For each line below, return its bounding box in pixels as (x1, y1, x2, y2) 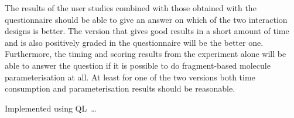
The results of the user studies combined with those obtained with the (5, 2, 257, 14)
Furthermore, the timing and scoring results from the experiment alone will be (5, 48, 286, 60)
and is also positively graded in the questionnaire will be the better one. (5, 36, 264, 48)
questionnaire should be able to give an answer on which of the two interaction (5, 13, 288, 25)
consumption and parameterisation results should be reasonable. (5, 82, 235, 95)
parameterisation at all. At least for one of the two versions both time (5, 70, 255, 83)
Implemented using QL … (5, 102, 97, 114)
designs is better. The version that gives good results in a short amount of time (5, 25, 289, 37)
